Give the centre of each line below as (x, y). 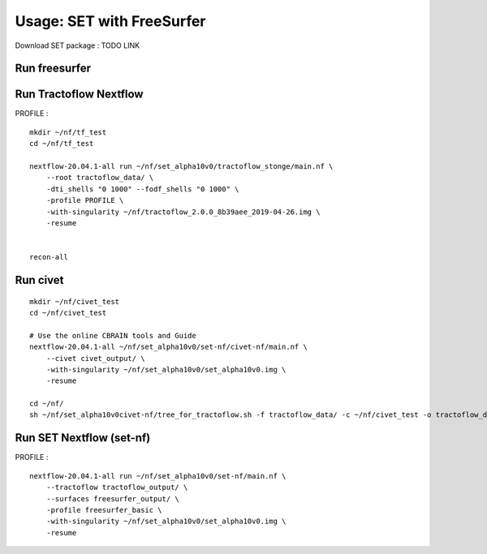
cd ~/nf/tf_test (62, 144)
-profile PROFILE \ (85, 200)
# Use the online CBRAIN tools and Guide (113, 335)
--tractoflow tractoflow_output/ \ (117, 487)
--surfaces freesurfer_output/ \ (113, 498)
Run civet (39, 280)
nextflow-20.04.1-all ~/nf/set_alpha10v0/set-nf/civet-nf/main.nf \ (168, 347)
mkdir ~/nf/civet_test (75, 301)
